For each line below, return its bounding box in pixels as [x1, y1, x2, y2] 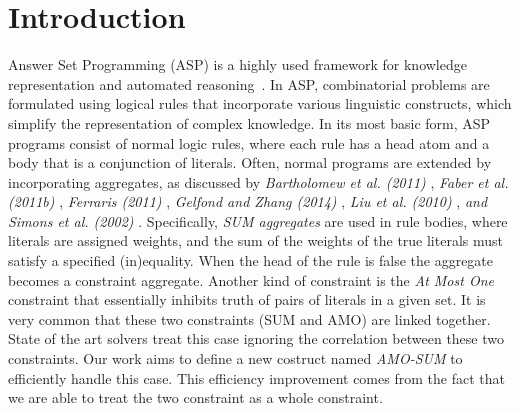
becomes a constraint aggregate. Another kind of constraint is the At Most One [8, 269, 494, 290]
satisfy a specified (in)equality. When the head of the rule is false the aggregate [8, 250, 494, 271]
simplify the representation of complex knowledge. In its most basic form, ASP [8, 112, 491, 133]
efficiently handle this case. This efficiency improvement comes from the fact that [8, 367, 505, 388]
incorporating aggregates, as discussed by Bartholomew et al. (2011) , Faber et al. [8, 171, 509, 192]
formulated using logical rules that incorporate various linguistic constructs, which [8, 93, 512, 114]
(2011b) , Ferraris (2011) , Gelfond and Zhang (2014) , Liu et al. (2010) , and [8, 191, 488, 212]
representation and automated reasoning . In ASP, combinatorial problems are [8, 73, 490, 94]
